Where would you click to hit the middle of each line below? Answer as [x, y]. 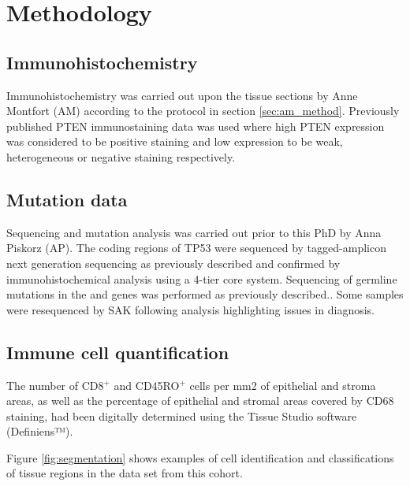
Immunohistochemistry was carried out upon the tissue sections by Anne [182, 95]
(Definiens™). [40, 431]
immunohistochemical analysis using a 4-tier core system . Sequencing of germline [202, 278]
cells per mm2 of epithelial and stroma [283, 385]
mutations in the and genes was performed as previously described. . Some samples [205, 294]
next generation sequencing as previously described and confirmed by [173, 263]
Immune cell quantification [118, 352]
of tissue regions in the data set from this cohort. [125, 473]
